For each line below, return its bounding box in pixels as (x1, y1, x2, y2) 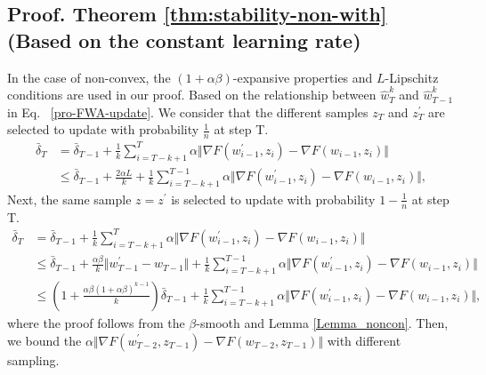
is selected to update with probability (171, 189, 376, 208)
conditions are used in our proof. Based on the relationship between (7, 85, 377, 104)
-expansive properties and (232, 68, 373, 86)
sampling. (7, 350, 60, 369)
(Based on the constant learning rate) (7, 26, 361, 53)
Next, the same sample (7, 189, 132, 208)
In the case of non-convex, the (7, 68, 171, 86)
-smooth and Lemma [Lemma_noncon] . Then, (196, 313, 449, 331)
